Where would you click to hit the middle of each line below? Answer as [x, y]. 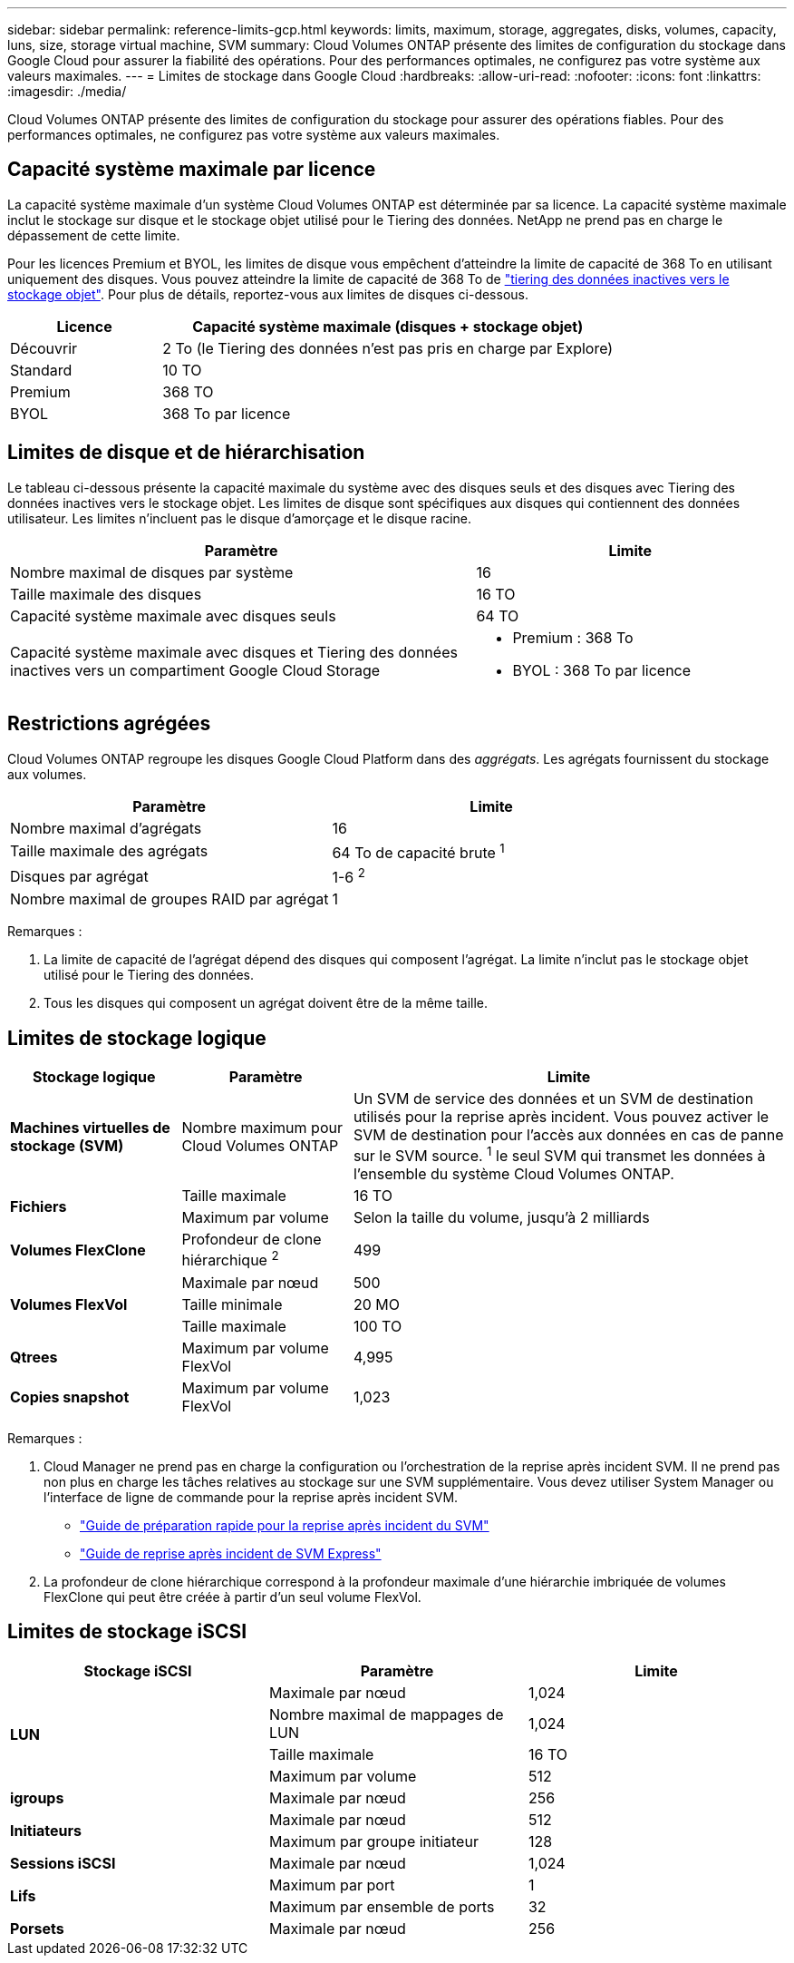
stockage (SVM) [67, 1145]
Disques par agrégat [79, 876]
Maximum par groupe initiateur [373, 1841]
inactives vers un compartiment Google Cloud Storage [195, 670]
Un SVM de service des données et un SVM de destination [553, 1099]
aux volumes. [47, 774]
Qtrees [34, 1357]
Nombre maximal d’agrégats [106, 828]
